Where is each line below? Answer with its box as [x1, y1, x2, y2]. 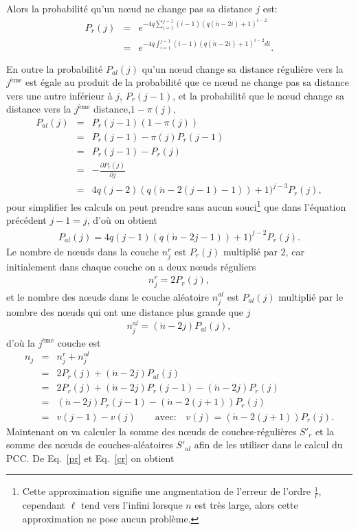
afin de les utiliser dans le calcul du [194, 437, 343, 452]
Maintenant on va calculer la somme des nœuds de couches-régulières [6, 424, 297, 438]
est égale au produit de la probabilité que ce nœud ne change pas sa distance [25, 75, 349, 89]
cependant [22, 498, 66, 512]
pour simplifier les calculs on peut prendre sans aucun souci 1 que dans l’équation [6, 198, 346, 214]
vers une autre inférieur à [6, 88, 113, 102]
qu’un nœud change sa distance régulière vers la [142, 61, 344, 76]
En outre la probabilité [6, 61, 103, 76]
